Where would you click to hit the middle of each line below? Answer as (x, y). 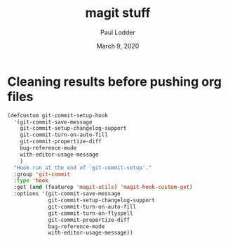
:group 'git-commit (42, 174)
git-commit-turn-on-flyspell (90, 213)
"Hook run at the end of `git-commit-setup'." (83, 168)
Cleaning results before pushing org (115, 81)
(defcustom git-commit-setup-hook (58, 115)
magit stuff (118, 13)
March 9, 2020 (118, 46)
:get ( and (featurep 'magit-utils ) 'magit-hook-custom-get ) (103, 188)
